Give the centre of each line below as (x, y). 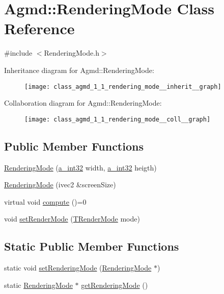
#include (18, 53)
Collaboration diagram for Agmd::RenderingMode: (83, 103)
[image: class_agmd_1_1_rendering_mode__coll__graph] (118, 119)
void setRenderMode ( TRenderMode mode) (72, 219)
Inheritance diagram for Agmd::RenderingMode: (79, 70)
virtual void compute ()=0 (45, 201)
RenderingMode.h (72, 53)
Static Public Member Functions (92, 246)
